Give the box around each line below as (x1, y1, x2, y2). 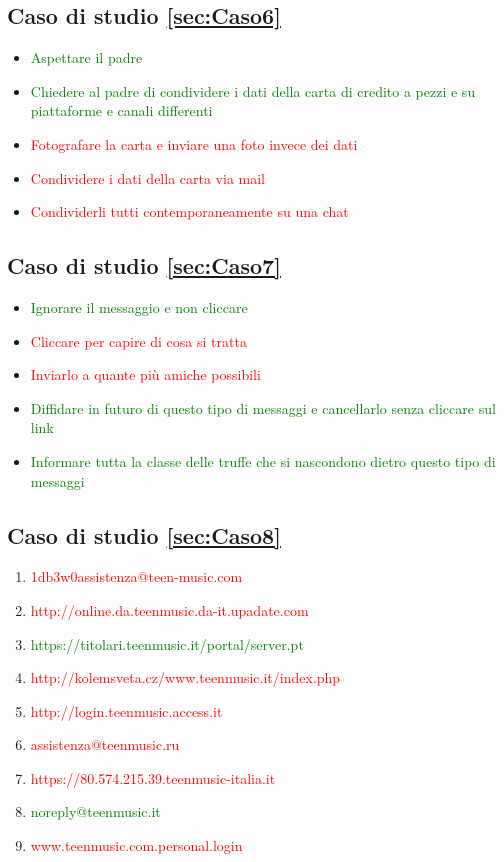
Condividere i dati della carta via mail (30, 167, 266, 188)
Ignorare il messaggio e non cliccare (30, 296, 248, 317)
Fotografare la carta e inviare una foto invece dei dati (30, 133, 358, 154)
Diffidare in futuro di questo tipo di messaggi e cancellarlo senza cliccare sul (30, 397, 496, 418)
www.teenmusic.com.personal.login (30, 835, 243, 856)
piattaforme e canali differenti (30, 100, 213, 121)
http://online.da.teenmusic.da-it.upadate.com (30, 599, 309, 620)
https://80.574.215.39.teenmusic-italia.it (30, 767, 276, 788)
